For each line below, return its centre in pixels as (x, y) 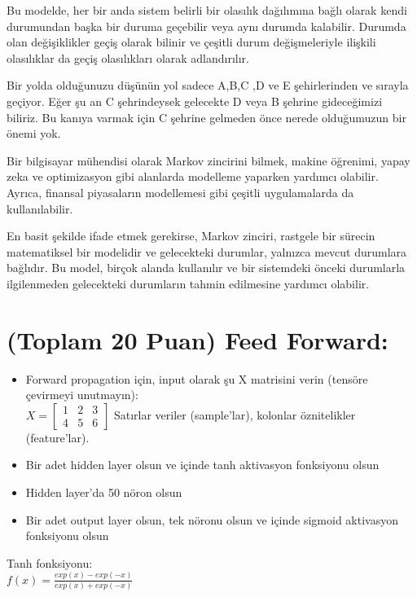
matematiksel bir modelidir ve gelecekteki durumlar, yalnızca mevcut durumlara (207, 251)
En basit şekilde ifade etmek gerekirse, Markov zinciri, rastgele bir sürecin (191, 236)
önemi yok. (34, 133)
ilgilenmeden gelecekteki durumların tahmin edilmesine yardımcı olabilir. (188, 283)
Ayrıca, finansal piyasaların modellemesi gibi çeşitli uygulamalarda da (180, 192)
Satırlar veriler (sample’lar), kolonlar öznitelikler (235, 414)
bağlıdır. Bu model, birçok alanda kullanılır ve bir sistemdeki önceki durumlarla (206, 268)
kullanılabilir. (40, 208)
